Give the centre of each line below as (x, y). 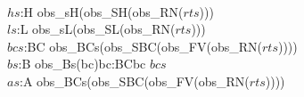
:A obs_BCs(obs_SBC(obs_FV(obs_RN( (134, 81)
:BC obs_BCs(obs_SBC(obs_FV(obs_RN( (143, 46)
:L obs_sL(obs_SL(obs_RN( (96, 29)
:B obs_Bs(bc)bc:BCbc (82, 64)
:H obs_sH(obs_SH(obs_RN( (102, 11)
